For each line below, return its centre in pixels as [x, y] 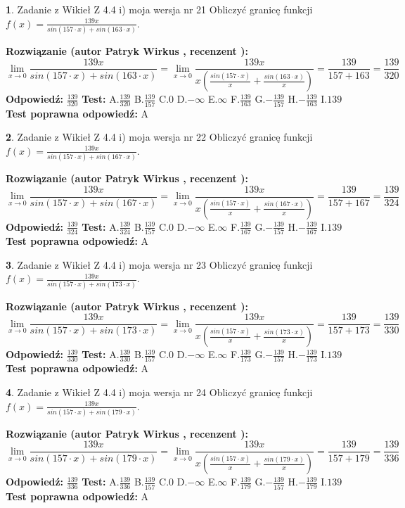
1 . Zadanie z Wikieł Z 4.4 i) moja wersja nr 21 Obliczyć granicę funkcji [159, 9]
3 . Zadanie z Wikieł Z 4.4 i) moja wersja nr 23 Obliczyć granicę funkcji [159, 264]
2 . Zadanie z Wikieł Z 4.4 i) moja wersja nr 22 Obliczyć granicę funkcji [159, 137]
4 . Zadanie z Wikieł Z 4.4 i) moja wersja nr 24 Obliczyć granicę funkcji [159, 392]
